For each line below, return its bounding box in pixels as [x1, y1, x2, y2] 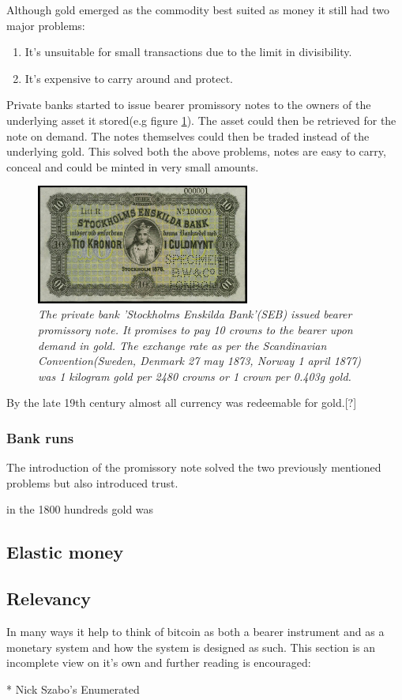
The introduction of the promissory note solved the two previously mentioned [6, 459, 381, 476]
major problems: [6, 17, 85, 33]
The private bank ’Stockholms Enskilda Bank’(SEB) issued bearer [38, 306, 352, 322]
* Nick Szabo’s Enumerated [6, 680, 140, 697]
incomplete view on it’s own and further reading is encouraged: [6, 654, 311, 671]
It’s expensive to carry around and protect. [24, 70, 234, 86]
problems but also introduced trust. [6, 474, 178, 491]
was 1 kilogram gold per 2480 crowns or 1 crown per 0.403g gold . [38, 367, 351, 384]
